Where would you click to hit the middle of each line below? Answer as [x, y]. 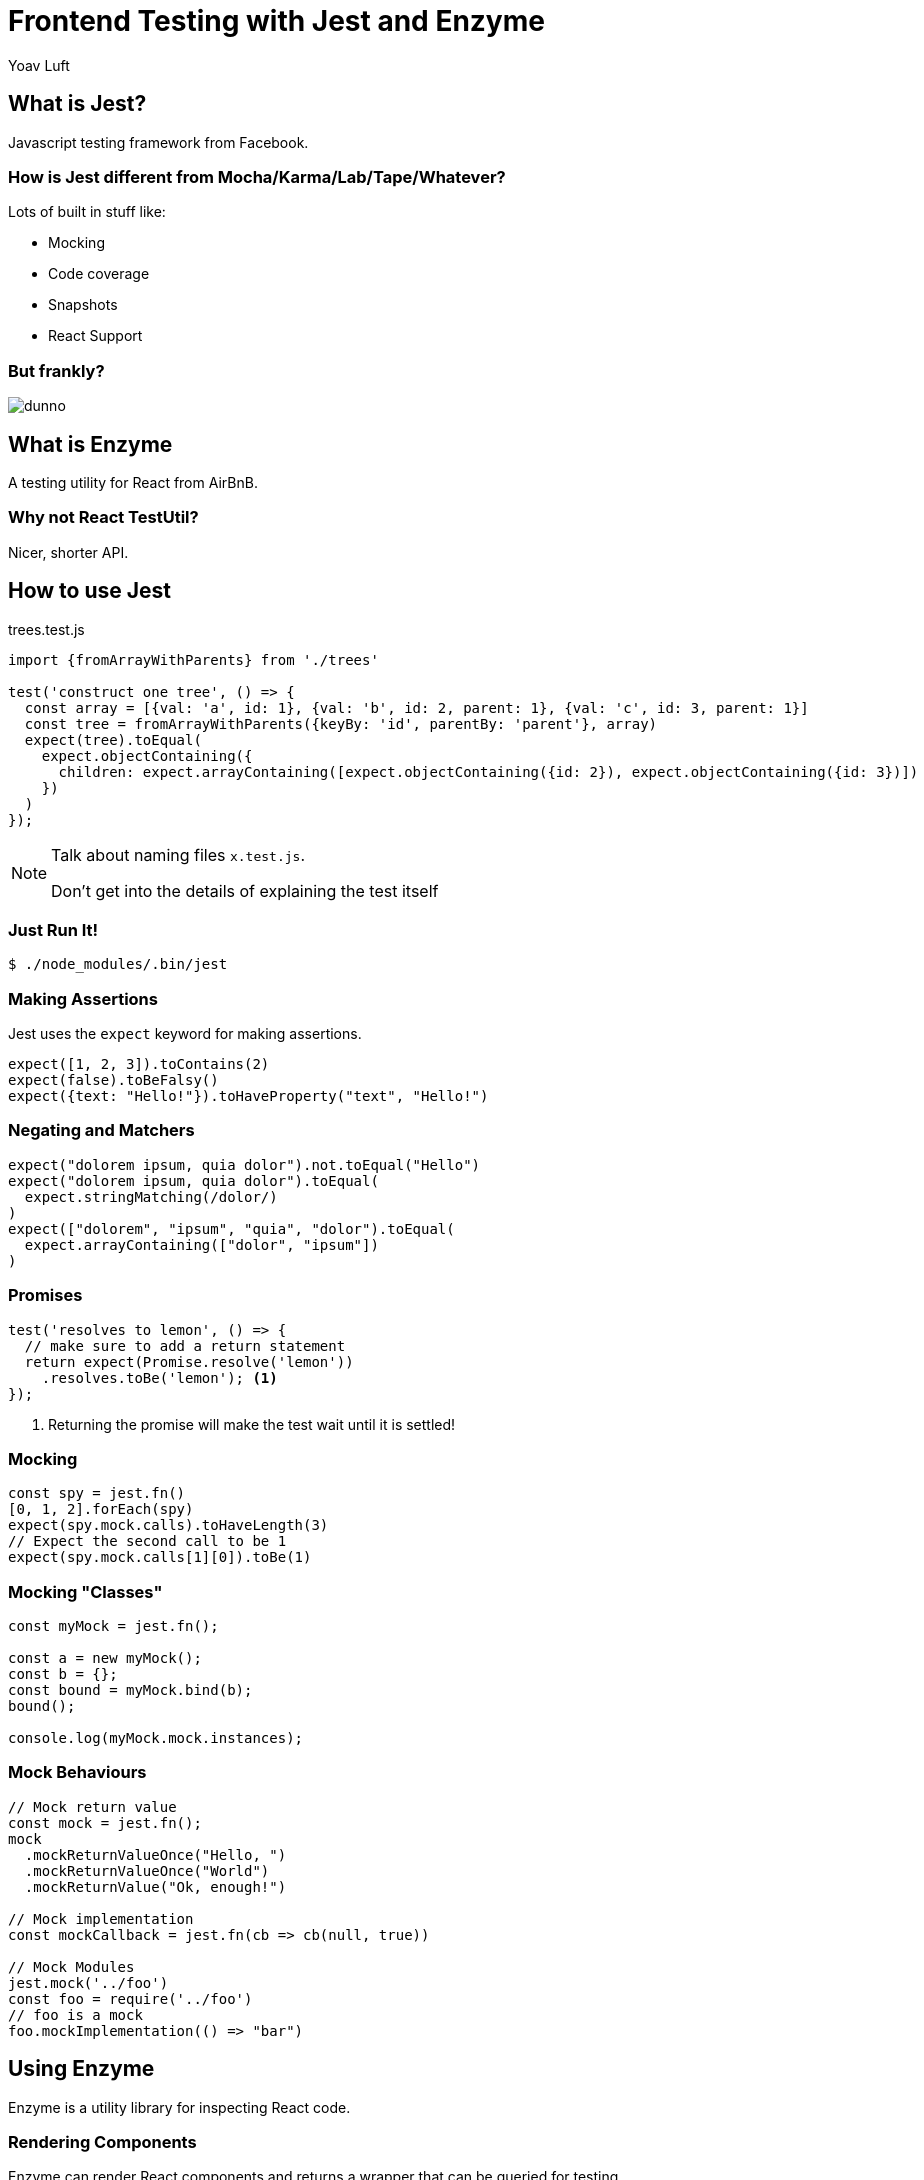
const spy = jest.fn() [97, 1493]
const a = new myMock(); [105, 1658]
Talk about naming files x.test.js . [178, 854]
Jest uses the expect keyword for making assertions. [185, 1034]
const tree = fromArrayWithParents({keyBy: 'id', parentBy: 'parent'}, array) [341, 723]
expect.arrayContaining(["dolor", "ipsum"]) [201, 1244]
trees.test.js [46, 629]
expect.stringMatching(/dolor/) [151, 1196]
